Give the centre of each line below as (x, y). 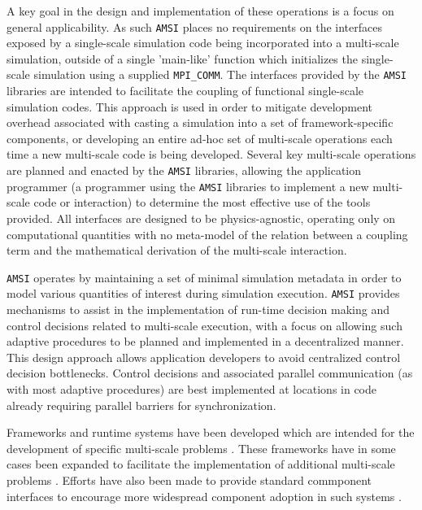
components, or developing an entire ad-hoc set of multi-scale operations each (200, 138)
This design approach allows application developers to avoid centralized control (204, 357)
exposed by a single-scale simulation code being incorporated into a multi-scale (203, 43)
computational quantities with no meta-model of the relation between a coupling (207, 234)
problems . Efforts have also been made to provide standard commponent (189, 480)
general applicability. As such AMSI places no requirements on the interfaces (194, 26)
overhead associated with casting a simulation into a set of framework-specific (200, 122)
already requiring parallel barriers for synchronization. (141, 405)
